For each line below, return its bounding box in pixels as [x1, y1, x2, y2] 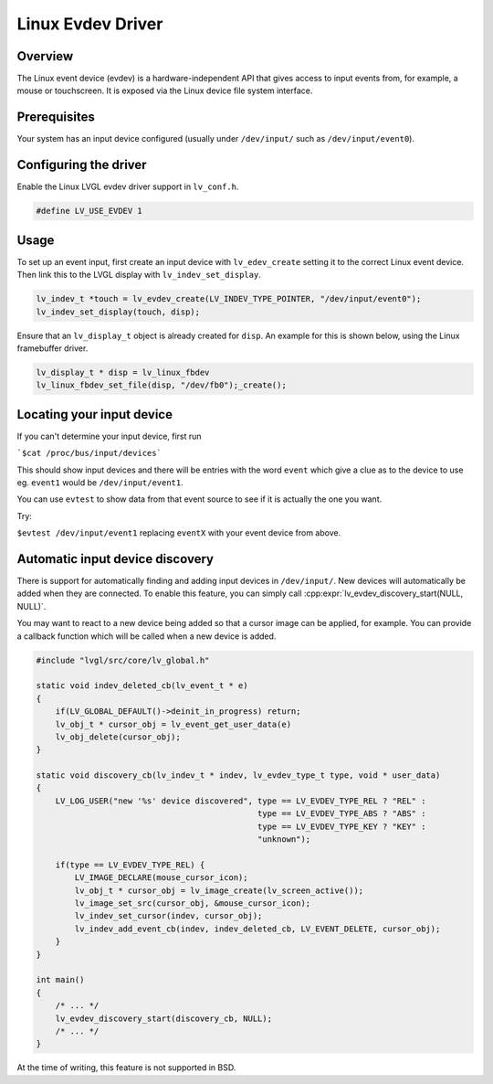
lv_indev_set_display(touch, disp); [36, 306, 201, 317]
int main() [36, 974, 85, 985]
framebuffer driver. [16, 343, 89, 354]
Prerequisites [16, 110, 95, 125]
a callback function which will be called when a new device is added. [16, 631, 277, 642]
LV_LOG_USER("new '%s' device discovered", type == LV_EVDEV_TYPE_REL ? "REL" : [55, 795, 426, 806]
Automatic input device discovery [16, 551, 215, 567]
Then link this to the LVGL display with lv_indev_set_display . [16, 270, 262, 281]
